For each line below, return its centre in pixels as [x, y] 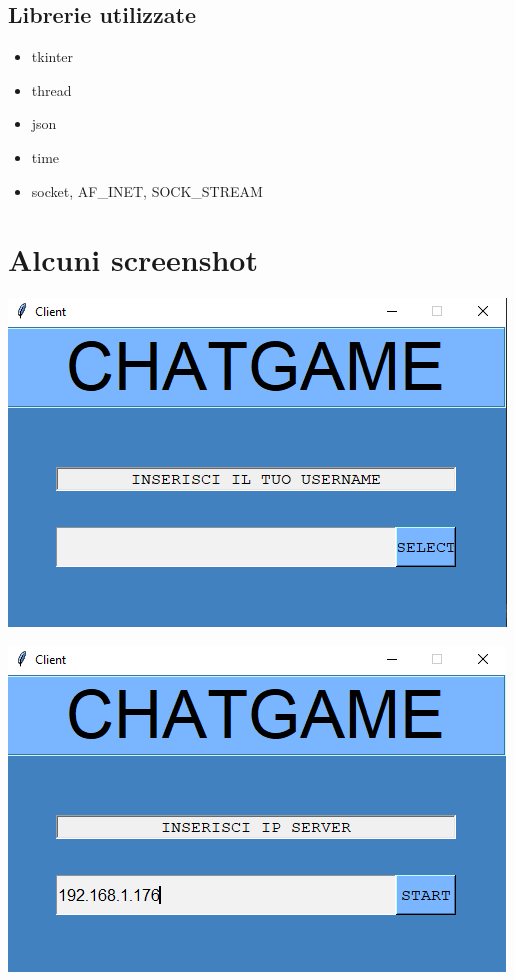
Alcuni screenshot [133, 259]
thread [51, 89]
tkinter [52, 56]
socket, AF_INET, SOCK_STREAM [147, 190]
